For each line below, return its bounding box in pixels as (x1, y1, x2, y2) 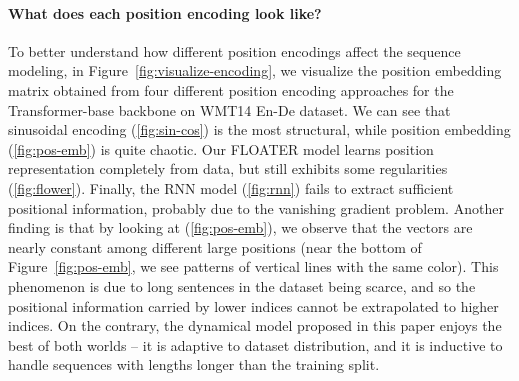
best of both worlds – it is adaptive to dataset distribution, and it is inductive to (8, 334, 503, 355)
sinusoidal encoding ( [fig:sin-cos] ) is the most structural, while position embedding (8, 119, 511, 140)
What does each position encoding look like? (8, 2, 322, 23)
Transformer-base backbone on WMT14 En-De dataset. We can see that (8, 99, 451, 120)
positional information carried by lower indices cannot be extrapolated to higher (8, 295, 499, 316)
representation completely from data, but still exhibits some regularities (8, 158, 448, 179)
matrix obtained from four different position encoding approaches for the (8, 79, 454, 100)
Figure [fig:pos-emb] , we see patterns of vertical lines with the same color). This (8, 256, 499, 277)
